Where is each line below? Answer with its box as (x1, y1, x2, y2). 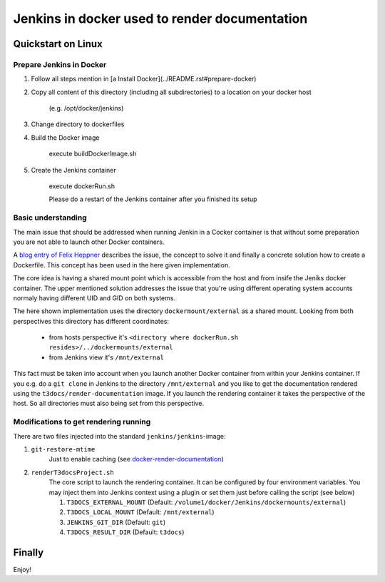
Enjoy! (13, 566, 32, 573)
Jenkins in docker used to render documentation (13, 11, 308, 26)
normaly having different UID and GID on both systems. (13, 293, 176, 302)
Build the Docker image (31, 133, 100, 142)
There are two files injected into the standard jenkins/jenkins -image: (13, 432, 226, 440)
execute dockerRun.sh (48, 182, 115, 190)
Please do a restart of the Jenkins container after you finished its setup (48, 195, 257, 203)
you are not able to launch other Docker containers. (13, 238, 165, 246)
